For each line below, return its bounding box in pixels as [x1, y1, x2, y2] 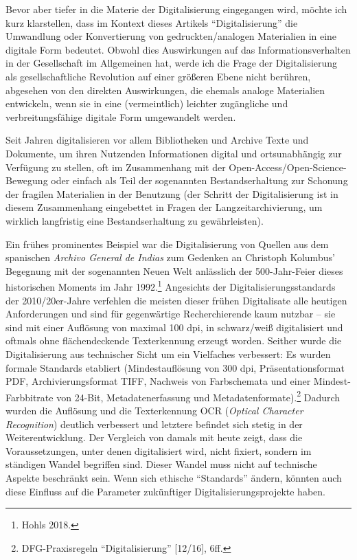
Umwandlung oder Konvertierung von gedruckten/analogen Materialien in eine [5, 29, 337, 43]
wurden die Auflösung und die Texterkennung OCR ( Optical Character [5, 403, 303, 417]
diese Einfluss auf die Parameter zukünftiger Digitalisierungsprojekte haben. [5, 484, 325, 498]
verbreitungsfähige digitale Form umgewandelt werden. [5, 109, 236, 124]
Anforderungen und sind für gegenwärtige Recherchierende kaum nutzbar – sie [5, 306, 336, 321]
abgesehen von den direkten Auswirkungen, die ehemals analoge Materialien [5, 82, 325, 97]
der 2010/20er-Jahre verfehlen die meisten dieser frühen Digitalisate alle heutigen [5, 293, 347, 307]
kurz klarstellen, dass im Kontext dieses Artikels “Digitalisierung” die [5, 15, 298, 30]
